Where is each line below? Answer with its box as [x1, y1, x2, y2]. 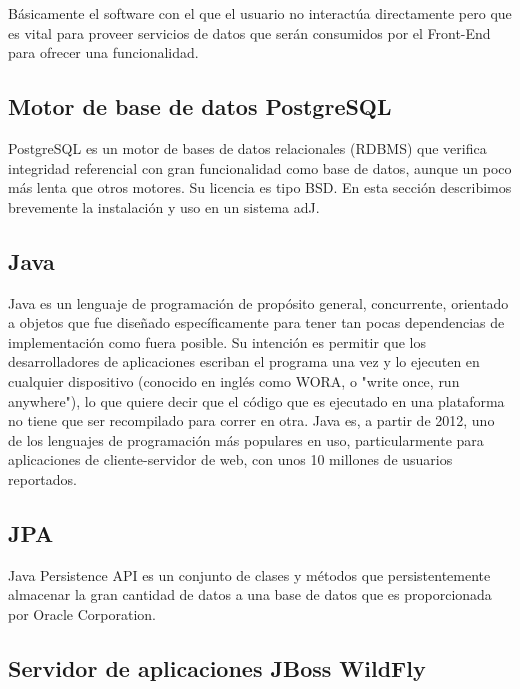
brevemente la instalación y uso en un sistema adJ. [8, 196, 320, 217]
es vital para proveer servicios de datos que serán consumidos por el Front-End [8, 22, 491, 43]
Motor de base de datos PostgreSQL [8, 91, 392, 122]
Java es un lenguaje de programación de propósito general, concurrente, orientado [8, 292, 509, 313]
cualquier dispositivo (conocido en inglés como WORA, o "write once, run [8, 370, 460, 391]
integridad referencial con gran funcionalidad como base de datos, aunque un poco [8, 157, 512, 178]
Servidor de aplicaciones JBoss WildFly [8, 652, 426, 683]
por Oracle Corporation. [8, 603, 156, 624]
